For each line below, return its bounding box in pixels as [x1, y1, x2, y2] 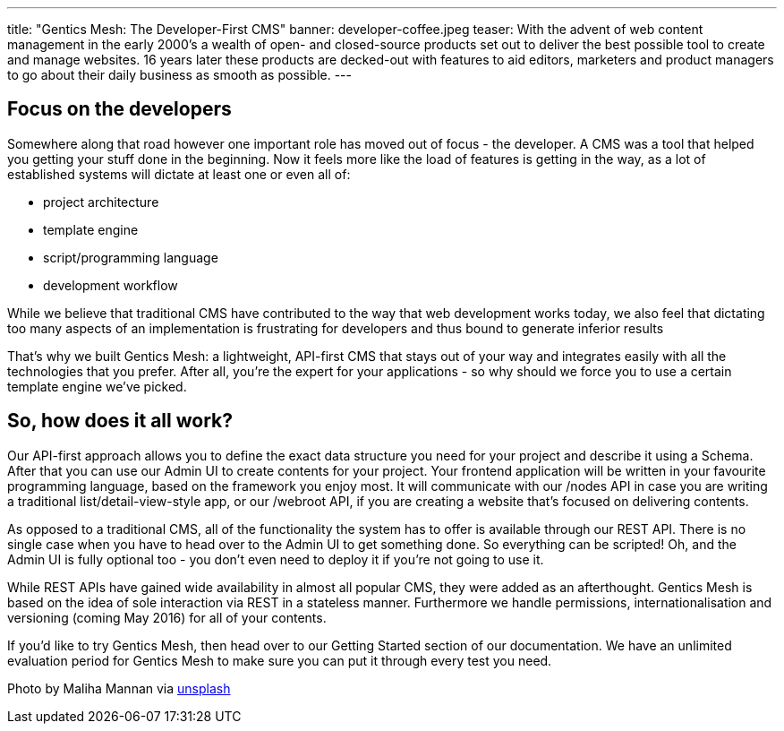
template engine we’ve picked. [7, 378, 187, 394]
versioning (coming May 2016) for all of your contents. [7, 609, 327, 625]
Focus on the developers [7, 98, 232, 121]
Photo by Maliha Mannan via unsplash [7, 680, 231, 696]
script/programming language [43, 249, 218, 265]
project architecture [43, 193, 159, 210]
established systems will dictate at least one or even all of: [7, 166, 351, 182]
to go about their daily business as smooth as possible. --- [7, 67, 352, 82]
